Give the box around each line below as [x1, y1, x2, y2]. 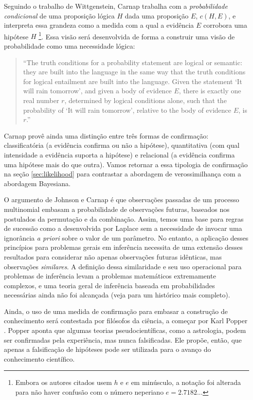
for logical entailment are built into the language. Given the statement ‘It [23, 76, 242, 86]
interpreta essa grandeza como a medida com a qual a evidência [4, 20, 194, 30]
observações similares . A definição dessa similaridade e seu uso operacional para [4, 261, 242, 271]
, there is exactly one [179, 86, 241, 96]
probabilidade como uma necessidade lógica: [4, 41, 135, 51]
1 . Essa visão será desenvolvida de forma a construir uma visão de [38, 30, 235, 41]
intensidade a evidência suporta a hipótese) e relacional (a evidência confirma [4, 149, 235, 159]
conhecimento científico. [4, 353, 75, 364]
